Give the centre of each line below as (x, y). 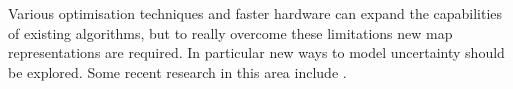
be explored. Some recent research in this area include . (177, 71)
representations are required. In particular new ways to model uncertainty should (256, 52)
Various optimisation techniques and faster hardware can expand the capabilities (255, 13)
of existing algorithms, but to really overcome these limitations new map (230, 32)
